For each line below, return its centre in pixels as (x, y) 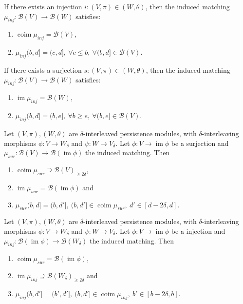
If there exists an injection (43, 6)
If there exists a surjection (43, 70)
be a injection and (198, 231)
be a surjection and (200, 143)
